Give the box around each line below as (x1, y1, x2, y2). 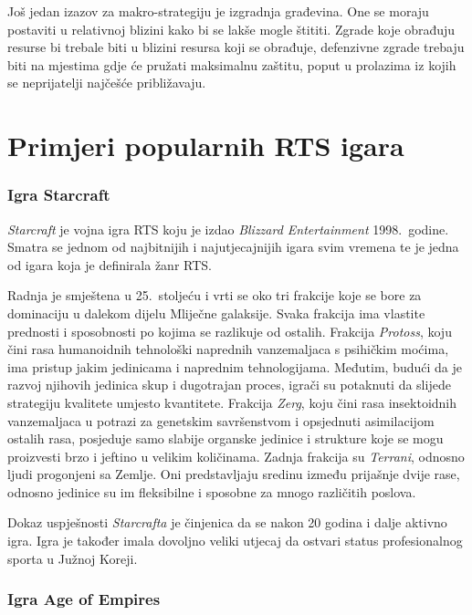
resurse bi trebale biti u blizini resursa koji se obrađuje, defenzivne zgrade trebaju (7, 37, 465, 57)
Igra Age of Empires (7, 588, 161, 610)
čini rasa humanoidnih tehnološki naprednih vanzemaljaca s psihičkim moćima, (7, 339, 449, 359)
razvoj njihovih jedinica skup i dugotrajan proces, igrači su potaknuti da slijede (7, 375, 451, 394)
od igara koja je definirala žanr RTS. (7, 255, 212, 274)
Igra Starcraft (7, 183, 110, 206)
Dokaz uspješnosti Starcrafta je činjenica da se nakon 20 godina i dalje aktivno (7, 513, 447, 532)
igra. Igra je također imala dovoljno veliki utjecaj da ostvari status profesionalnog (7, 531, 463, 550)
